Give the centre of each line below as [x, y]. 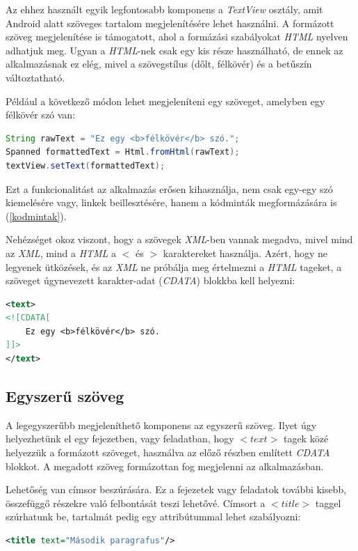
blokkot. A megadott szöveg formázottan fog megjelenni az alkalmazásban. [165, 466]
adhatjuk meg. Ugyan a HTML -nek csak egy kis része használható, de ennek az [174, 50]
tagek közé [306, 439]
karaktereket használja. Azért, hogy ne [245, 253]
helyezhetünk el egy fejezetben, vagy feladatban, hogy [120, 439]
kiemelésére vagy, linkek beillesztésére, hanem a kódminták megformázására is [171, 202]
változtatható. [35, 77]
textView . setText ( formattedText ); [86, 165]
